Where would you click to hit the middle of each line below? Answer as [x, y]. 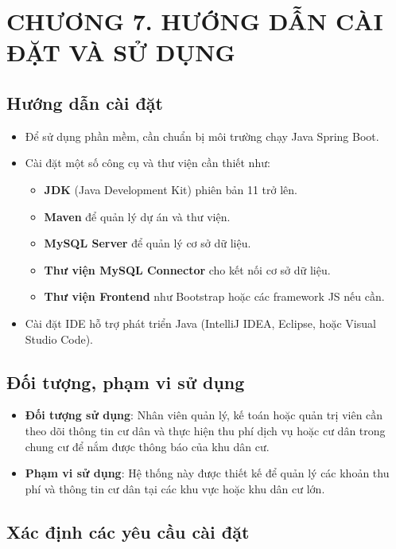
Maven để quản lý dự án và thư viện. [137, 216]
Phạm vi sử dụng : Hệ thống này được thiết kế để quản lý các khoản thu [207, 473]
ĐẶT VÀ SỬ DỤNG [121, 52]
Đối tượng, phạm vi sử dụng [126, 382]
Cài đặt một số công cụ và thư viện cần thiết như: [148, 163]
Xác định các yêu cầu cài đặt [128, 531]
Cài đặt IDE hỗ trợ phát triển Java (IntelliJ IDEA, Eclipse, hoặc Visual [200, 323]
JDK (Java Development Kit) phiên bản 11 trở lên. [171, 189]
